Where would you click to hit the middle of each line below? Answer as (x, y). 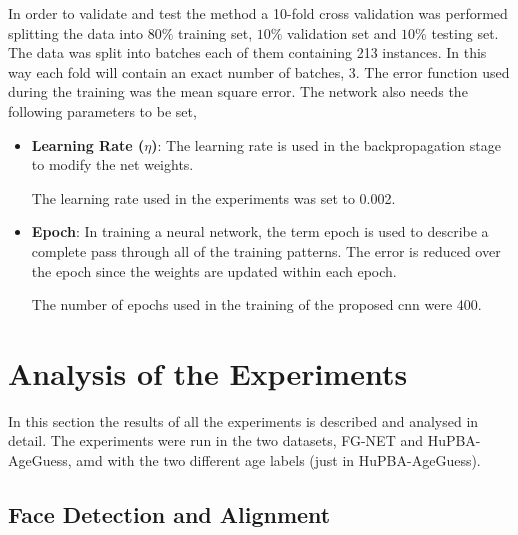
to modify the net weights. (112, 164)
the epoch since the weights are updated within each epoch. (214, 270)
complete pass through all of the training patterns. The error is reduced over (266, 250)
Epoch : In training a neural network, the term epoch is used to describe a (260, 231)
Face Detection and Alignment (169, 514)
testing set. (465, 32)
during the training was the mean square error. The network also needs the (238, 91)
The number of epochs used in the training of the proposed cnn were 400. (256, 304)
